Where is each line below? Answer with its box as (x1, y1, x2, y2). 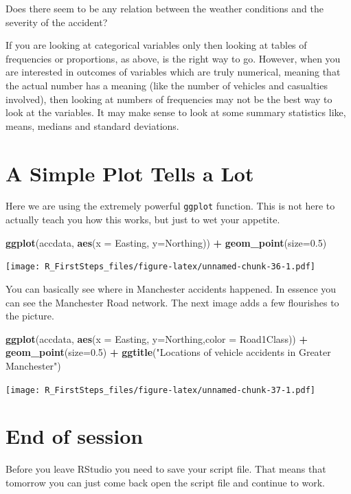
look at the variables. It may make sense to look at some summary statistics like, (5, 105, 346, 120)
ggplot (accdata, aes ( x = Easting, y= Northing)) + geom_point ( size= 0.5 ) (5, 235, 327, 249)
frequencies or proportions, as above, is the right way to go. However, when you (5, 51, 341, 65)
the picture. (5, 308, 54, 323)
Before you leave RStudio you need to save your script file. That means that (5, 462, 326, 476)
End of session (5, 422, 144, 450)
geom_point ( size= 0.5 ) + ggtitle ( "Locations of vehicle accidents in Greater (5, 345, 331, 359)
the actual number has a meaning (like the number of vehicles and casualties (5, 78, 328, 92)
